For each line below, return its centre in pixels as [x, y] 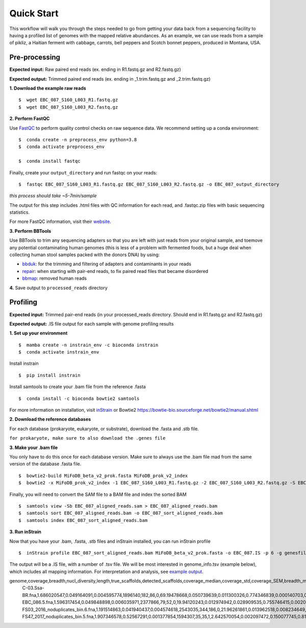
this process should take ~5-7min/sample [53, 196]
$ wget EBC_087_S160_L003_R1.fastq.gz [68, 100]
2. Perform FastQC [30, 119]
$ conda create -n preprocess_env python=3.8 [78, 140]
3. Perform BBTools [30, 231]
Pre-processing [35, 57]
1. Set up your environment [39, 333]
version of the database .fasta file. [45, 464]
